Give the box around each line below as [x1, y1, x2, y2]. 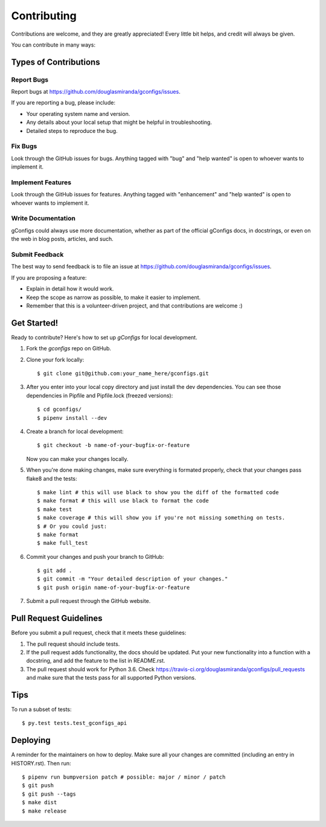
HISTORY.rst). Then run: [11, 759, 71, 767]
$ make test [37, 506, 72, 513]
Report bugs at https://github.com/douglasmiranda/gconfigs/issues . [11, 88, 181, 95]
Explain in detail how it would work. [26, 285, 114, 292]
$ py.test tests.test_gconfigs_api [22, 719, 127, 727]
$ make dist [22, 799, 57, 806]
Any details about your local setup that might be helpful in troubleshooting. [26, 118, 213, 126]
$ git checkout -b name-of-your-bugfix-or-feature [37, 442, 190, 449]
